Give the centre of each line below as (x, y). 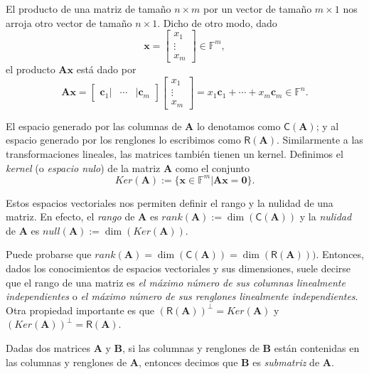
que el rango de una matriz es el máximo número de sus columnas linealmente (176, 282)
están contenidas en (317, 348)
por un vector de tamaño (258, 9)
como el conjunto (213, 167)
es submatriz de (286, 362)
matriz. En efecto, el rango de (70, 217)
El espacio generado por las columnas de (94, 125)
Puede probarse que (49, 254)
